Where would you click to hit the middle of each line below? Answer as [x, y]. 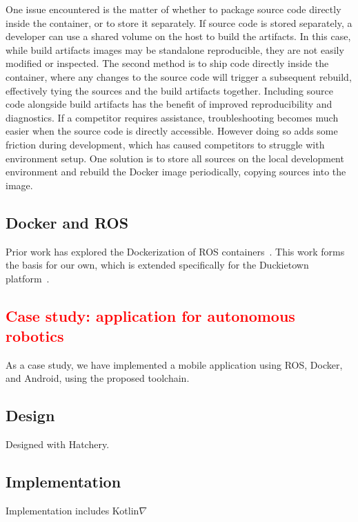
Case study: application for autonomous [150, 315]
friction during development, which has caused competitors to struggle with [165, 144]
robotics [35, 336]
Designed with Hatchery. [58, 444]
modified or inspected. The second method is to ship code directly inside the [167, 63]
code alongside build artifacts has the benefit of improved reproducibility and [169, 104]
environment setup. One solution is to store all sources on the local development [175, 158]
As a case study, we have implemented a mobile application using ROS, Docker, [174, 364]
